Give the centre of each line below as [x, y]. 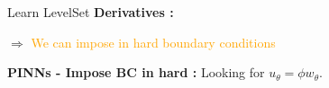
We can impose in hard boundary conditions [153, 42]
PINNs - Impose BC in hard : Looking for [136, 72]
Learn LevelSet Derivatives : [91, 12]
